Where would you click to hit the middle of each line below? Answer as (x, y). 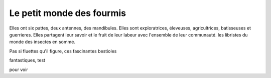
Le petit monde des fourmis (68, 13)
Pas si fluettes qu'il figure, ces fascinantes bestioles (63, 51)
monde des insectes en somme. (42, 42)
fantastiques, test (27, 60)
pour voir (19, 69)
